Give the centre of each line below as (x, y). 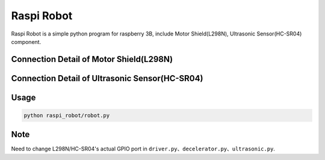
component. (26, 42)
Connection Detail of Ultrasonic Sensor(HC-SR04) (107, 78)
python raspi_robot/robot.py (67, 115)
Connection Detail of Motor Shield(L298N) (92, 59)
